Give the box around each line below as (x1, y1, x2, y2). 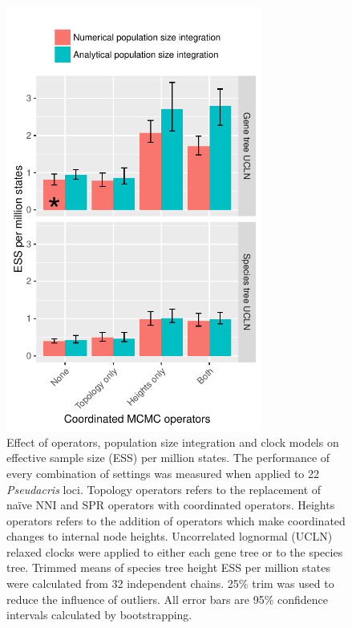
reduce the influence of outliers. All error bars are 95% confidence (6, 590, 328, 607)
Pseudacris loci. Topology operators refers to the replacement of (6, 480, 322, 497)
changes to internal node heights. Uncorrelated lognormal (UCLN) (6, 528, 333, 545)
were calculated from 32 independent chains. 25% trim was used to (6, 575, 334, 592)
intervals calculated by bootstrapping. (6, 606, 192, 623)
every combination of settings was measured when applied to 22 (6, 464, 320, 481)
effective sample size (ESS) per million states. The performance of (6, 449, 330, 466)
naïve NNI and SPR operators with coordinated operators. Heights (6, 496, 335, 513)
